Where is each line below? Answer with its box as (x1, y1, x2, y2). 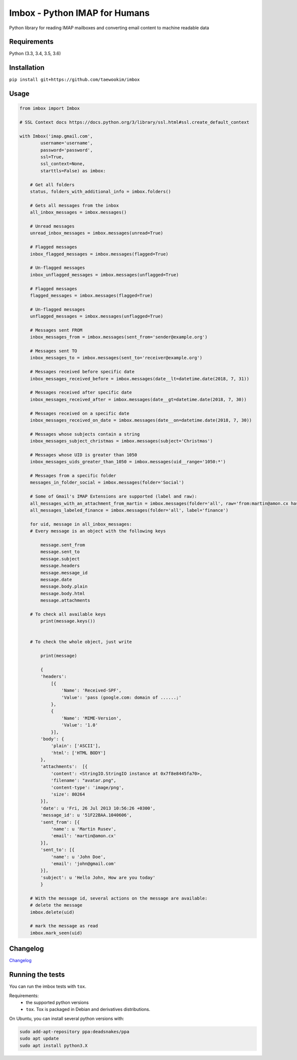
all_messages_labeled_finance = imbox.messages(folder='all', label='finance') (30, 507, 229, 513)
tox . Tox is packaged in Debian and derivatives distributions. (26, 1007, 150, 1012)
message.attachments (40, 598, 91, 604)
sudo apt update (19, 1036, 59, 1042)
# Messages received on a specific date (30, 410, 130, 416)
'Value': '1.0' (61, 722, 99, 728)
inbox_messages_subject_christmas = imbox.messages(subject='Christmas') (30, 438, 213, 444)
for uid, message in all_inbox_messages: (30, 521, 132, 527)
